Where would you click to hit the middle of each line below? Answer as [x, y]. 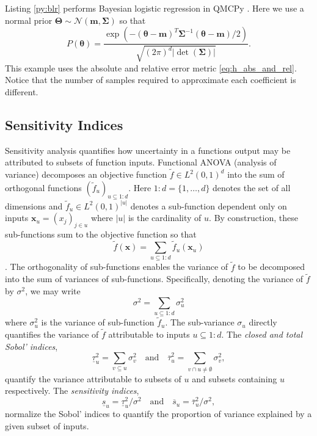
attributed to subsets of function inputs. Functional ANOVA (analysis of [141, 162]
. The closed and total [262, 334]
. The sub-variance [200, 322]
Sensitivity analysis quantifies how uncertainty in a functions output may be [148, 150]
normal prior [29, 20]
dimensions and [34, 205]
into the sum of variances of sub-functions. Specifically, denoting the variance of [154, 279]
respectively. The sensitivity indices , [72, 391]
